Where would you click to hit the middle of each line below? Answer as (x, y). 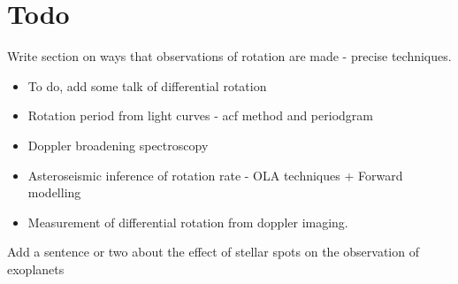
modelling (54, 192)
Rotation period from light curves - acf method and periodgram (200, 115)
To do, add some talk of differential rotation (147, 85)
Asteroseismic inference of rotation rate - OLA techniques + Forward (215, 175)
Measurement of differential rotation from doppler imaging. (188, 222)
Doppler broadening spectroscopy (118, 145)
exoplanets (36, 269)
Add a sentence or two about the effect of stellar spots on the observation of (213, 252)
